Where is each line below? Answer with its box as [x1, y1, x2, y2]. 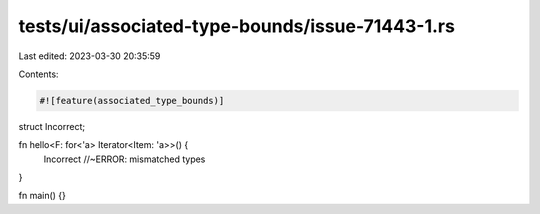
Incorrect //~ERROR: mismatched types [43, 153, 206, 165]
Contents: [18, 68, 59, 80]
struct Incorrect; [18, 120, 85, 132]
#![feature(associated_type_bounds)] [39, 95, 225, 106]
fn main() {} [18, 190, 67, 202]
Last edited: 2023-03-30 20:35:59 [18, 50, 161, 62]
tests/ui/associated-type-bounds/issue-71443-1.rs [18, 15, 455, 37]
